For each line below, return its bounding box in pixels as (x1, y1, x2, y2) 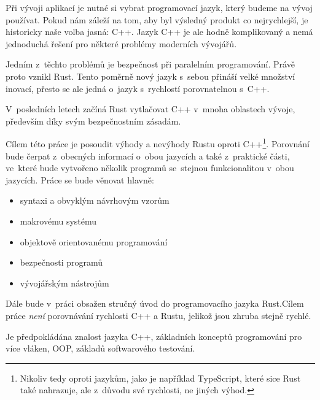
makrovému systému (20, 214, 97, 227)
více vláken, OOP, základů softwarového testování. (6, 342, 195, 355)
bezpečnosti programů (20, 256, 103, 269)
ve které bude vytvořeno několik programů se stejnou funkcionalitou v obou (6, 161, 294, 174)
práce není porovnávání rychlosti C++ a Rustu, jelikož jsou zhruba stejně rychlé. (6, 309, 311, 321)
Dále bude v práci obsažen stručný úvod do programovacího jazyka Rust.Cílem (6, 297, 304, 310)
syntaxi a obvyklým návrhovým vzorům (20, 194, 170, 207)
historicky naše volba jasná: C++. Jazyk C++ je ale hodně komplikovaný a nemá (6, 25, 313, 38)
